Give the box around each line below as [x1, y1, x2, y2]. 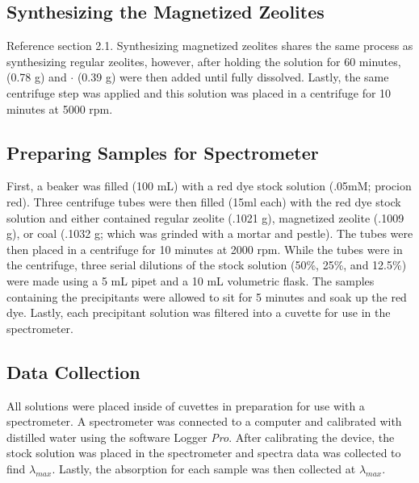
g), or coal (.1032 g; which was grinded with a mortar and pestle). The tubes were [6, 225, 413, 242]
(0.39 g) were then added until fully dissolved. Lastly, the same [77, 69, 389, 85]
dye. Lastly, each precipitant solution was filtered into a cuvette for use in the [6, 304, 391, 321]
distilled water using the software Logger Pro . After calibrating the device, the [6, 428, 395, 445]
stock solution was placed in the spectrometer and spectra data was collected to [6, 444, 401, 461]
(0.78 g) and [6, 69, 67, 85]
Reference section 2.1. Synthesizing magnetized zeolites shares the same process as [6, 37, 413, 54]
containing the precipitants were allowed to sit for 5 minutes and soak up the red [6, 288, 407, 305]
